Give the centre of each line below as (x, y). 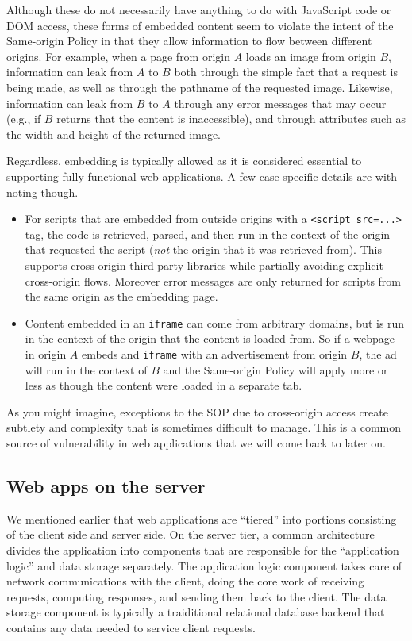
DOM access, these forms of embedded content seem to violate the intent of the (200, 25)
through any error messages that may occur (280, 103)
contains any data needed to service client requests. (131, 627)
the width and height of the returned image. (114, 134)
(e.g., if (24, 119)
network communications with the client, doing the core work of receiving (185, 581)
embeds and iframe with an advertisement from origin (215, 354)
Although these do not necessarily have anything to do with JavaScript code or (199, 10)
